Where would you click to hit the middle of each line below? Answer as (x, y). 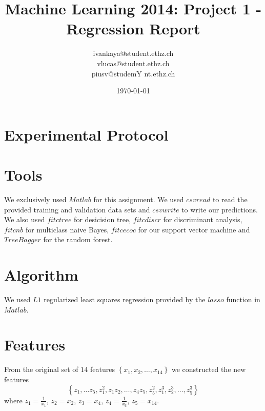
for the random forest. (78, 239)
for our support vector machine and (194, 229)
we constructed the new (209, 369)
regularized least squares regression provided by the (125, 299)
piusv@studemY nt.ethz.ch (133, 73)
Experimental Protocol (86, 134)
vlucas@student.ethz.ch (133, 63)
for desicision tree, (103, 219)
